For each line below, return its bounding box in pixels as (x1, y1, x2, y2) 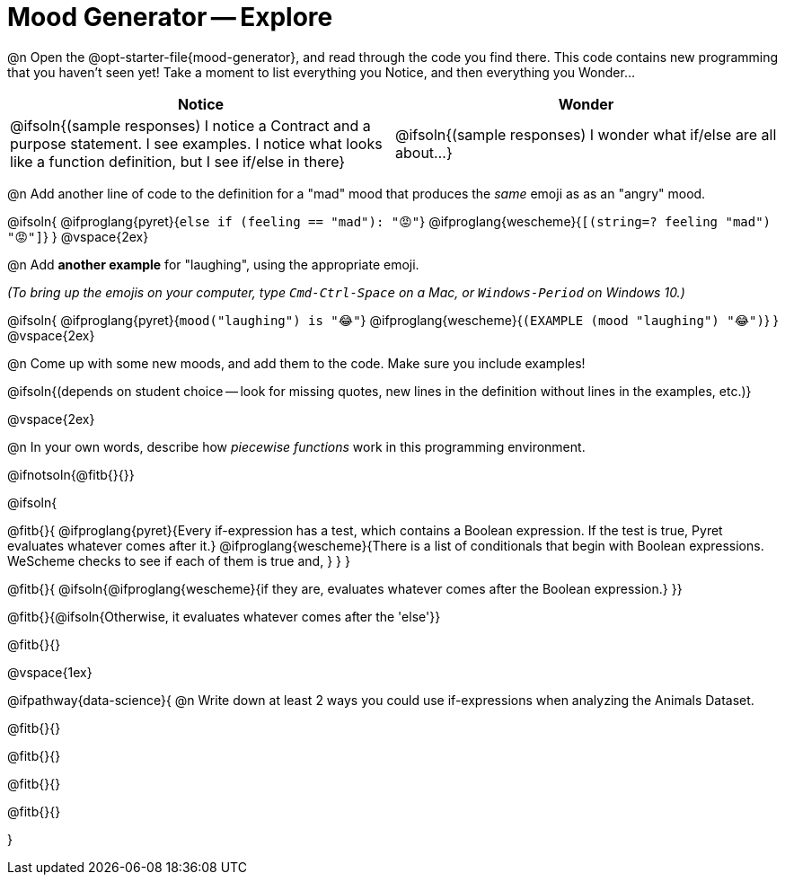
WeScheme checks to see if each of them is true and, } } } (7, 552, 350, 569)
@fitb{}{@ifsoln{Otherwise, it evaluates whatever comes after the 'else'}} (7, 608, 441, 624)
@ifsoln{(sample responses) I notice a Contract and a (10, 116, 371, 135)
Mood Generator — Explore (7, 2, 333, 32)
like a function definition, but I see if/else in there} (10, 152, 346, 171)
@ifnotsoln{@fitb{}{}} (7, 466, 135, 482)
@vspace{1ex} (7, 664, 93, 680)
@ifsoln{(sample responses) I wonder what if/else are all (395, 125, 777, 144)
